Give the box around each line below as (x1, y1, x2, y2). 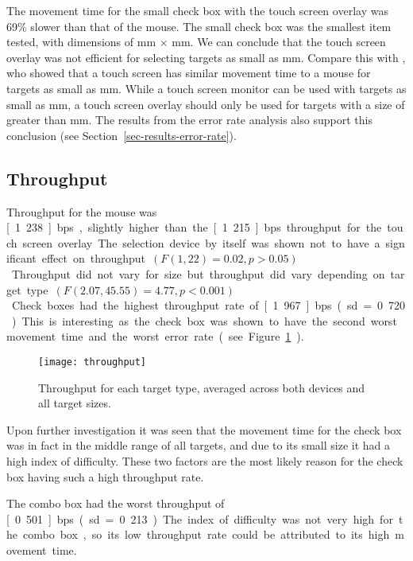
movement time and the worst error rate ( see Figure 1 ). (6, 328, 304, 345)
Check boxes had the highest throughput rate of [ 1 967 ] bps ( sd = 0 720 (11, 297, 406, 314)
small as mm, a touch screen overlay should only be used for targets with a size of (6, 95, 405, 112)
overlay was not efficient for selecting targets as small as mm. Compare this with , (6, 49, 406, 65)
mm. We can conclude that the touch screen (172, 33, 386, 50)
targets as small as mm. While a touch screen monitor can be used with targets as (6, 80, 407, 96)
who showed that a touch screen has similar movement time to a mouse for (6, 64, 371, 81)
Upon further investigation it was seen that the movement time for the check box (6, 421, 402, 438)
